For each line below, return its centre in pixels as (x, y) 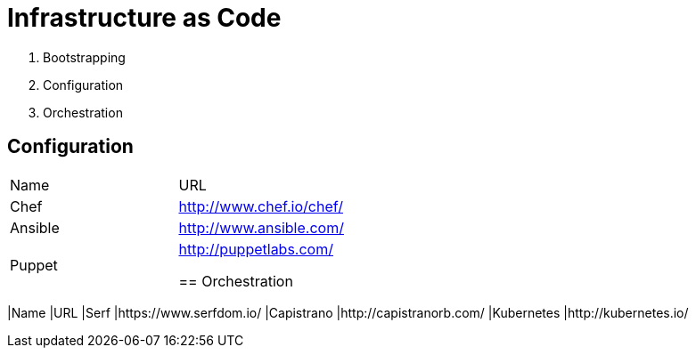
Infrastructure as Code (144, 18)
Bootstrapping (84, 57)
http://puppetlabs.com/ (256, 249)
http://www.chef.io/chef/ (261, 206)
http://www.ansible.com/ (261, 227)
